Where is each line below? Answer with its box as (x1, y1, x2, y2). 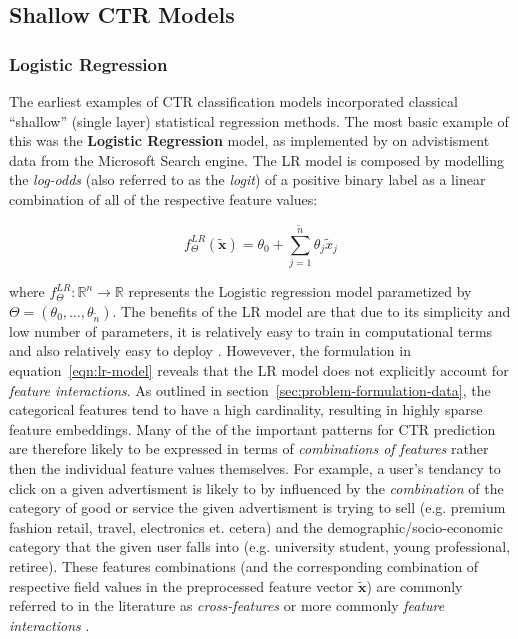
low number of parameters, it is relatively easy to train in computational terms (9, 320, 493, 341)
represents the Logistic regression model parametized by (128, 281, 472, 302)
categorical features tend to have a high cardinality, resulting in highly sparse (9, 399, 483, 420)
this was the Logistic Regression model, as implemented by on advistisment (9, 130, 490, 151)
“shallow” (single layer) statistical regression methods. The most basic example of (9, 110, 509, 131)
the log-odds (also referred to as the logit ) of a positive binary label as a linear (9, 169, 486, 190)
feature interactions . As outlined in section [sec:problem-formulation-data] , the (9, 379, 491, 400)
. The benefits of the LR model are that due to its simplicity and (112, 300, 511, 321)
